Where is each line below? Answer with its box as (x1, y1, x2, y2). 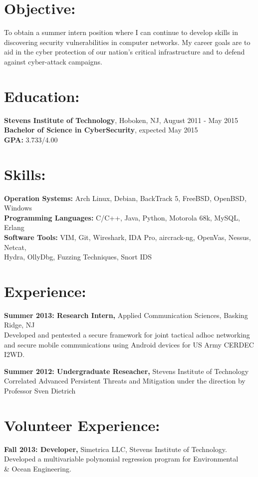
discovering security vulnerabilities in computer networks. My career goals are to (4, 36, 251, 47)
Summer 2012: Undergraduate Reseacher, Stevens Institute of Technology (4, 365, 249, 376)
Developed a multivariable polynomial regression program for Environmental (4, 453, 239, 464)
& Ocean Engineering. (4, 463, 71, 473)
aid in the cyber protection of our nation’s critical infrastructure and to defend (4, 46, 245, 57)
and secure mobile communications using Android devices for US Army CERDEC (4, 339, 254, 349)
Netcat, (4, 241, 26, 252)
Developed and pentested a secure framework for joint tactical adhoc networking (4, 329, 250, 339)
